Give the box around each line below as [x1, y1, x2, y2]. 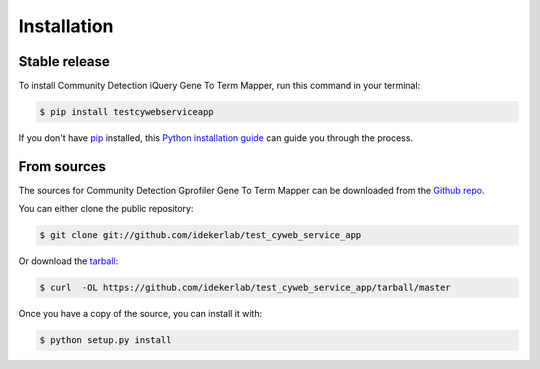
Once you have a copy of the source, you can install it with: [18, 308, 263, 320]
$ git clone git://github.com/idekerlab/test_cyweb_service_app [39, 230, 362, 241]
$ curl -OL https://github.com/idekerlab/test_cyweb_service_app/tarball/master [39, 282, 452, 294]
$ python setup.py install [39, 335, 172, 346]
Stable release [18, 53, 110, 70]
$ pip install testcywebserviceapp [39, 106, 214, 118]
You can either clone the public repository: [18, 203, 194, 215]
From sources [18, 158, 107, 175]
